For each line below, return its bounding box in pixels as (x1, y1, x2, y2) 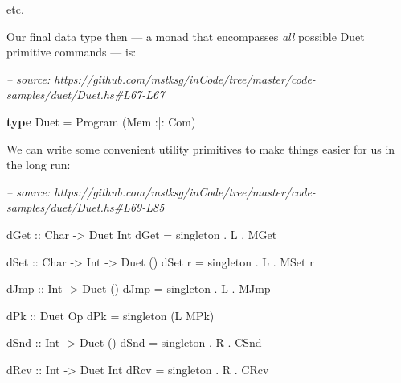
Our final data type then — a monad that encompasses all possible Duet (6, 27, 365, 44)
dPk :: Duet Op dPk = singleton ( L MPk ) (6, 307, 215, 323)
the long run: (6, 156, 71, 173)
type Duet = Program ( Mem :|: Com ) (6, 113, 196, 130)
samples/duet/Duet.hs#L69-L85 (6, 199, 165, 216)
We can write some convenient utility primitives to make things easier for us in (6, 140, 395, 157)
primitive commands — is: (6, 43, 137, 60)
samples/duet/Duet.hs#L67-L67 (6, 86, 165, 103)
